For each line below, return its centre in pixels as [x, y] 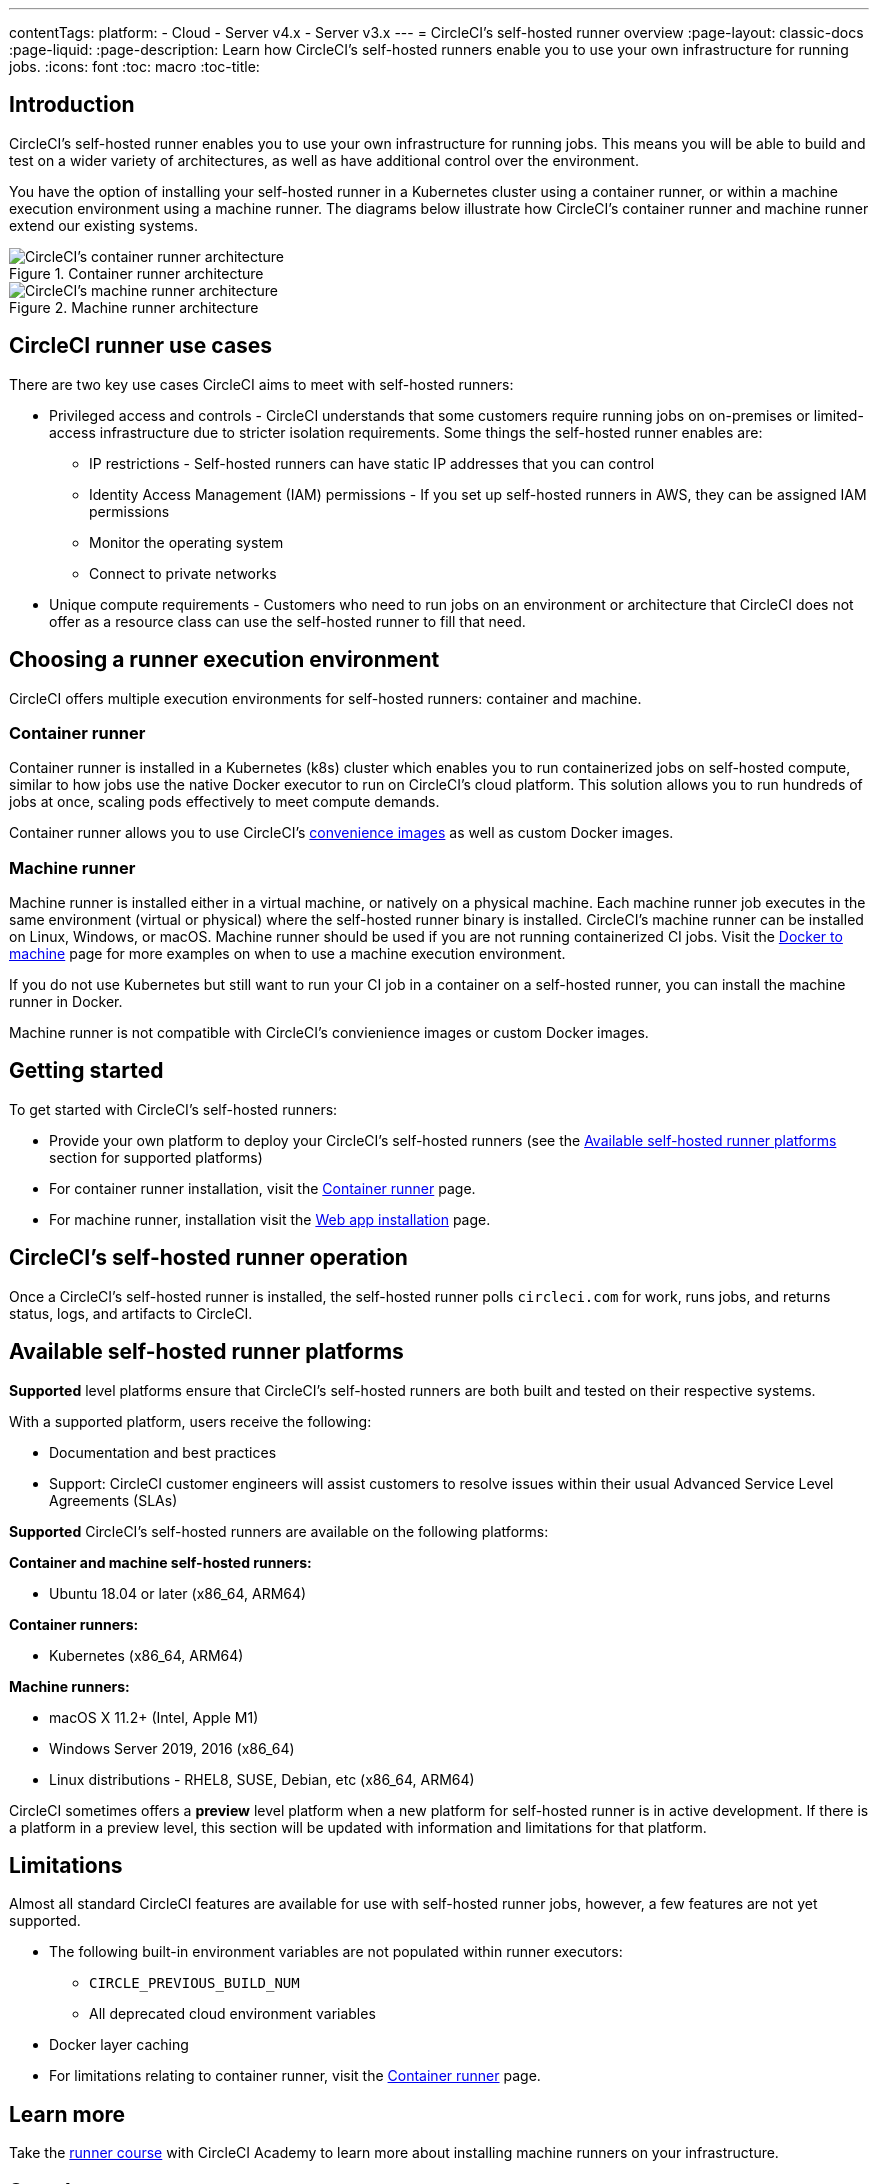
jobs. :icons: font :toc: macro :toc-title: [134, 66]
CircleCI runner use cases [141, 346]
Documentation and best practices [163, 1452]
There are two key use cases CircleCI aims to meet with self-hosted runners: [261, 384]
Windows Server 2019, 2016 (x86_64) [172, 1748]
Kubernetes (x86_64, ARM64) [146, 1655]
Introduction [72, 105]
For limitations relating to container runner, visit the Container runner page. [295, 2076]
